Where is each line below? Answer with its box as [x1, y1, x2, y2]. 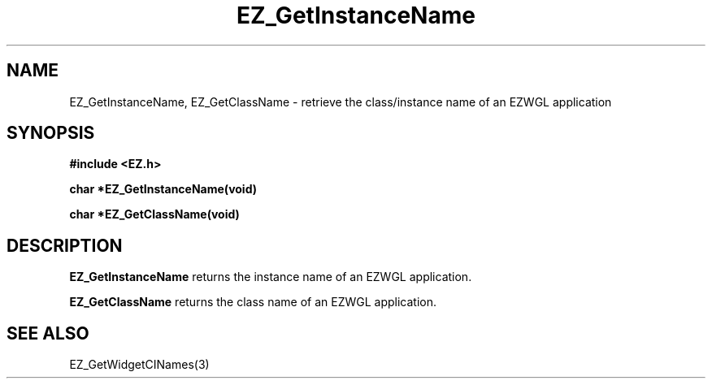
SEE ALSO [7, 322, 89, 344]
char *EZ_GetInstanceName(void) [69, 182, 258, 197]
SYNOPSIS [7, 123, 95, 144]
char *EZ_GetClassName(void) [69, 207, 240, 222]
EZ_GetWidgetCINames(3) [69, 357, 210, 372]
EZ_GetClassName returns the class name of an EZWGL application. [69, 295, 437, 309]
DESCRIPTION [7, 235, 123, 256]
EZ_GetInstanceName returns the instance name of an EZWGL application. [69, 270, 472, 284]
